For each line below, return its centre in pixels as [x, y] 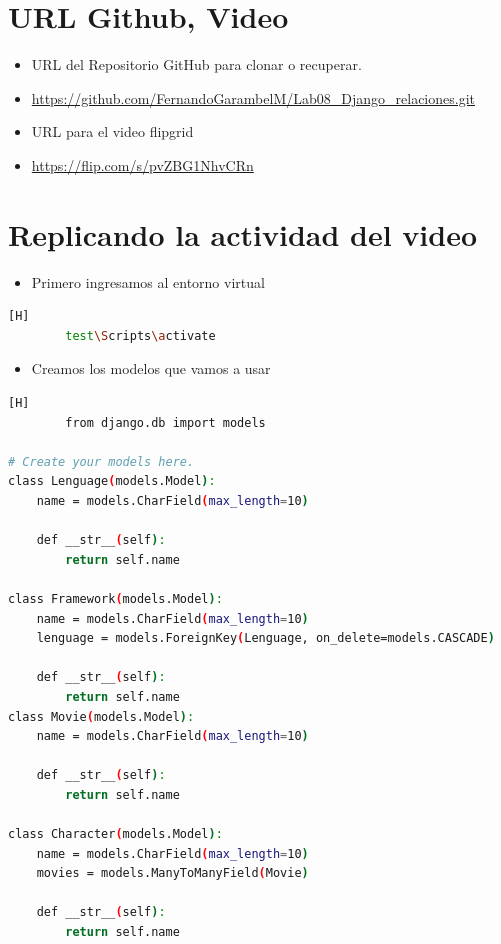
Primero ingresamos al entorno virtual [148, 281]
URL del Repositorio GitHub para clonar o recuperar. [196, 64]
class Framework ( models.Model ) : [115, 598]
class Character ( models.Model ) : [115, 834]
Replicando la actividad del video [243, 233]
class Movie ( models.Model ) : [101, 716]
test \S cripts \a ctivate [140, 335]
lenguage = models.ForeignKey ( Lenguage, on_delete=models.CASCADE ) [265, 638]
